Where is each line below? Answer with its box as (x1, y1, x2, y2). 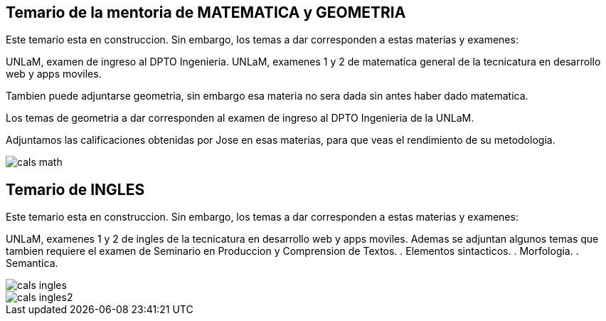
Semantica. (6, 257, 58, 270)
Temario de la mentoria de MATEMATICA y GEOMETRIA (6, 4, 406, 21)
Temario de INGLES (6, 180, 145, 199)
